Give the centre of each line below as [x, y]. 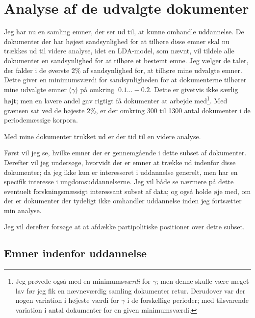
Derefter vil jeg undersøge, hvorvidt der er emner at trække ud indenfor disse [120, 162]
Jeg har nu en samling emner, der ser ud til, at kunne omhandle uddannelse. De [124, 32]
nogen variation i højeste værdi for [67, 300]
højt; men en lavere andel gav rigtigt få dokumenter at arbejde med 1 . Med [116, 100]
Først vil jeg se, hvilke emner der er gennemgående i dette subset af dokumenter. [125, 153]
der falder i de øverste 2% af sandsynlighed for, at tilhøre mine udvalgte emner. [123, 70]
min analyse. [23, 210]
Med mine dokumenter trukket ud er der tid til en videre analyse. [102, 136]
